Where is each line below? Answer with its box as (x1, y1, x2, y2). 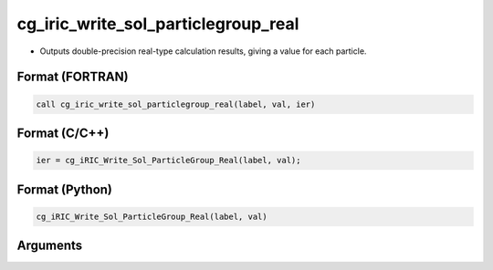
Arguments (16, 238, 83, 254)
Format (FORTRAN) (16, 69, 129, 85)
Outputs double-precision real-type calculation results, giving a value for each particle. (39, 46, 367, 57)
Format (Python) (16, 182, 113, 197)
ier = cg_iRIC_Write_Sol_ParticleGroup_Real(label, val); (36, 155, 301, 166)
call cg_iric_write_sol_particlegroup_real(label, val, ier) (36, 99, 316, 109)
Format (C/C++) (16, 125, 110, 140)
